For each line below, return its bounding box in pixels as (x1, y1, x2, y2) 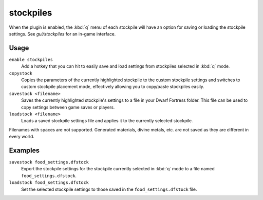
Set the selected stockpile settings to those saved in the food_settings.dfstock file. (21, 186, 197, 192)
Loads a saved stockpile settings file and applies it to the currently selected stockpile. (21, 118, 193, 124)
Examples (9, 146, 40, 154)
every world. (9, 134, 35, 140)
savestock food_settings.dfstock (9, 160, 89, 165)
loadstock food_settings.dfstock (9, 180, 89, 185)
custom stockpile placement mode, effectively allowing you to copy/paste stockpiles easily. (21, 84, 205, 90)
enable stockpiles (9, 56, 53, 62)
